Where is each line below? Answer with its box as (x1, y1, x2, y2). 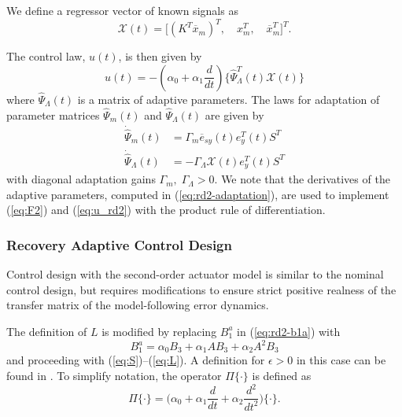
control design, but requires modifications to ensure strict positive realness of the (6, 281, 396, 297)
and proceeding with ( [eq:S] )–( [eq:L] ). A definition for (6, 352, 265, 368)
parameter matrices (6, 106, 100, 123)
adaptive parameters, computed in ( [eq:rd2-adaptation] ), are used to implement (6, 186, 389, 202)
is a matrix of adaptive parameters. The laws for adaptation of (77, 90, 380, 107)
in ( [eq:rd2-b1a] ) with (237, 323, 341, 339)
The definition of (6, 323, 87, 339)
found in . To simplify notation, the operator (6, 367, 222, 384)
